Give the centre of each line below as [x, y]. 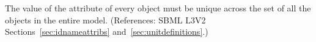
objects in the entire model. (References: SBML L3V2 [105, 19]
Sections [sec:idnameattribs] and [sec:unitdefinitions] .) [107, 31]
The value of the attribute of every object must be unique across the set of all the [158, 8]
